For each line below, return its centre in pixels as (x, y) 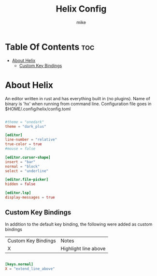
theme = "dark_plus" (26, 126)
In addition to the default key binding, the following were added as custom (79, 224)
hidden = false (20, 184)
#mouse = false (20, 149)
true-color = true (23, 144)
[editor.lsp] (18, 193)
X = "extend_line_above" (30, 269)
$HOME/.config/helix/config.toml (38, 109)
